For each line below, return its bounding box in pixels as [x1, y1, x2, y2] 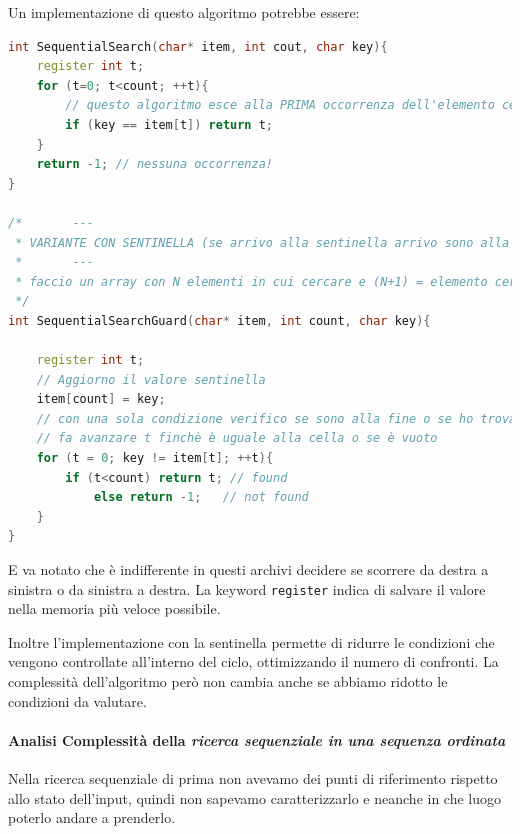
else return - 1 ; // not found [93, 490, 309, 505]
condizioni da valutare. [8, 690, 147, 711]
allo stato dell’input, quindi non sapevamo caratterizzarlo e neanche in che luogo [8, 787, 502, 808]
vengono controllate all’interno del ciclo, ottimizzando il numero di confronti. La [8, 651, 499, 672]
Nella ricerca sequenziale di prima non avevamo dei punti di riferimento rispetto [8, 768, 498, 789]
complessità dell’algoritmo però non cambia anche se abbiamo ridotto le [8, 671, 448, 692]
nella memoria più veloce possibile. [8, 598, 221, 619]
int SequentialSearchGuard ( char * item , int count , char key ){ [8, 313, 431, 328]
